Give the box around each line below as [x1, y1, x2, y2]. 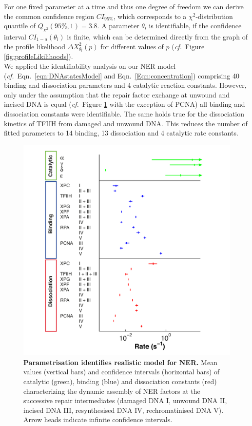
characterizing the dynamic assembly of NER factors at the [23, 386, 200, 396]
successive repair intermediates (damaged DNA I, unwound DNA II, [23, 395, 227, 406]
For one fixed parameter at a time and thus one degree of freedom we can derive [4, 1, 244, 11]
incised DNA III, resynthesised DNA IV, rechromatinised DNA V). [23, 405, 224, 415]
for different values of [100, 41, 164, 51]
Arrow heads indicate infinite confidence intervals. [23, 414, 173, 425]
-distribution [195, 11, 233, 21]
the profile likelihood [4, 41, 66, 51]
